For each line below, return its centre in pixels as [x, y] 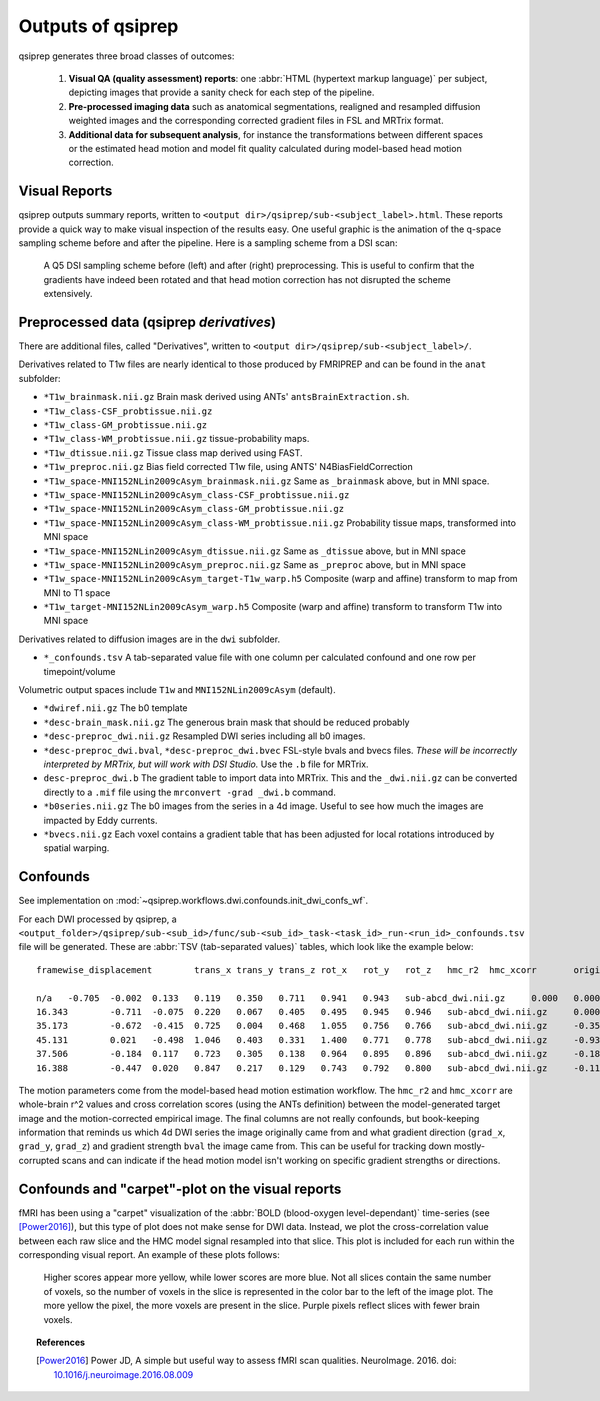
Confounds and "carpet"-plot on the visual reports [180, 1188]
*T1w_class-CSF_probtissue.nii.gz [128, 411]
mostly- [469, 1146]
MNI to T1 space [77, 592]
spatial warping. [76, 848]
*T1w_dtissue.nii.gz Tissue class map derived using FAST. [173, 452]
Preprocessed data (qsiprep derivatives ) [147, 321]
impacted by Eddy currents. [100, 820]
